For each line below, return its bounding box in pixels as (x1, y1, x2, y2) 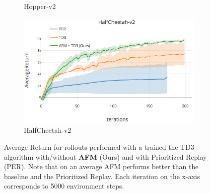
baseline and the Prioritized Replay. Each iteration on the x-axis (4, 171, 200, 181)
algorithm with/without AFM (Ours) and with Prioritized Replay (4, 151, 207, 162)
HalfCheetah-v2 (24, 125, 71, 135)
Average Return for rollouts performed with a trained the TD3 (4, 141, 195, 152)
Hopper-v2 (24, 1, 56, 11)
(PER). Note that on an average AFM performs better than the (4, 161, 199, 172)
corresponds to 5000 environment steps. (4, 181, 124, 191)
